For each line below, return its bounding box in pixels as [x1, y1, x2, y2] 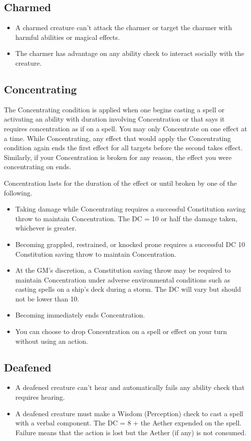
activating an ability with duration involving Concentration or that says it [4, 114, 225, 124]
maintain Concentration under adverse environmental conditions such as [15, 274, 231, 284]
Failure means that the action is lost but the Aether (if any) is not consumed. [15, 427, 247, 437]
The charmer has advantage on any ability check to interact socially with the [15, 48, 244, 58]
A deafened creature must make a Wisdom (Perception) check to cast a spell [15, 408, 243, 418]
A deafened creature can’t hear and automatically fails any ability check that [15, 382, 245, 392]
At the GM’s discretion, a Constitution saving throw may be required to [15, 265, 231, 275]
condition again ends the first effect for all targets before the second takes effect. [4, 142, 243, 153]
